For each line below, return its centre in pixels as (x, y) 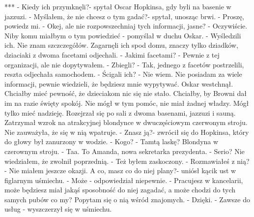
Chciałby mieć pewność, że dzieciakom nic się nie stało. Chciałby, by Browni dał (126, 93)
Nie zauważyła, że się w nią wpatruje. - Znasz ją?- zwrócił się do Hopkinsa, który (127, 132)
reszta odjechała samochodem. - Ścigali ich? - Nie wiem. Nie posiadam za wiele (123, 74)
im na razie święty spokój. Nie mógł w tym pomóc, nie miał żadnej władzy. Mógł (127, 103)
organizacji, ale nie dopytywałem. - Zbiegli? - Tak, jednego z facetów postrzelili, (124, 64)
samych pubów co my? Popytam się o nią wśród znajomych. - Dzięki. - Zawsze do (127, 199)
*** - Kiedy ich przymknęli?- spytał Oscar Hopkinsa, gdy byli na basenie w (118, 6)
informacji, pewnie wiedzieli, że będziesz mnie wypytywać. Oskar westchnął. (119, 83)
